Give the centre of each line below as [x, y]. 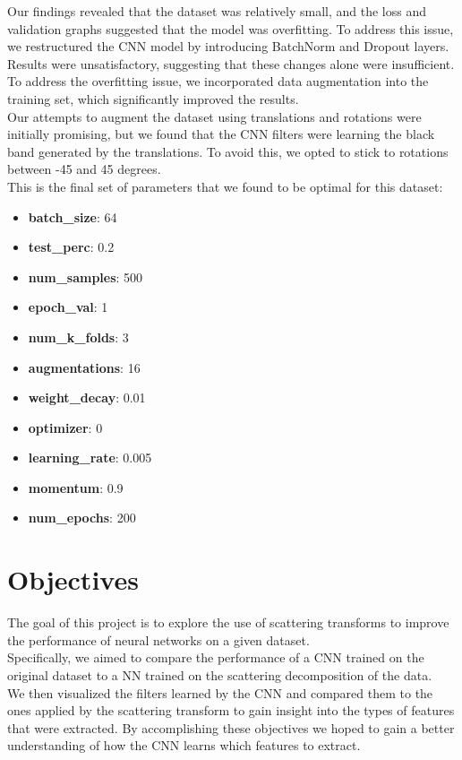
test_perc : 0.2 [71, 247]
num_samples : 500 [86, 276]
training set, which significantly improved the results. [153, 98]
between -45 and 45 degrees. [84, 169]
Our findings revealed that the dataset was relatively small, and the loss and [217, 11]
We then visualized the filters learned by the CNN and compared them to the [220, 692]
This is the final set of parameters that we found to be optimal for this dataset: [225, 186]
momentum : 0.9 [76, 487]
